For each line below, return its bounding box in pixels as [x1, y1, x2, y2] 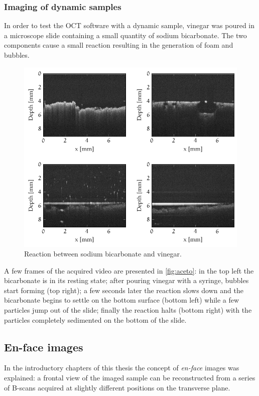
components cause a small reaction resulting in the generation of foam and [4, 40, 233, 50]
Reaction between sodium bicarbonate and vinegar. [24, 248, 182, 259]
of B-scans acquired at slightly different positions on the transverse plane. [4, 382, 230, 392]
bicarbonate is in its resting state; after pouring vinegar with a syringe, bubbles [4, 275, 249, 286]
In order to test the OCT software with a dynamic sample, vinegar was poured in [4, 20, 255, 31]
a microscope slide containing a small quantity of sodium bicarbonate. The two [4, 30, 247, 40]
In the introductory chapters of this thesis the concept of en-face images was [4, 362, 239, 373]
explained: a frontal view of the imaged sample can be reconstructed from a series [4, 372, 255, 383]
